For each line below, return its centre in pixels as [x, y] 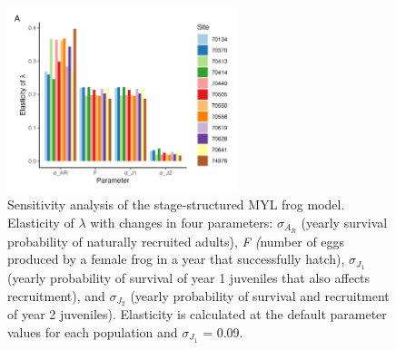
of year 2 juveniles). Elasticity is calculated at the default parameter [197, 314]
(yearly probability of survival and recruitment [260, 295]
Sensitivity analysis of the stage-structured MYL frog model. [176, 204]
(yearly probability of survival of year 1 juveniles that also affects [189, 277]
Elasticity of [41, 222]
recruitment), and [56, 295]
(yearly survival [344, 222]
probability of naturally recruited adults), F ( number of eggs [176, 241]
